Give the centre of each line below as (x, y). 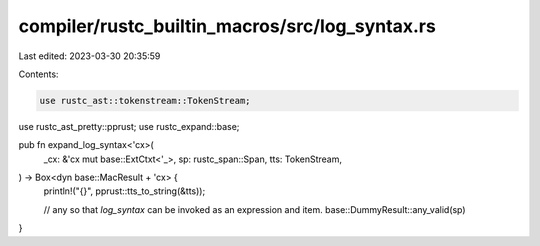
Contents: (38, 74)
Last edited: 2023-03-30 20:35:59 (89, 56)
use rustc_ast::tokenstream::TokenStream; (145, 100)
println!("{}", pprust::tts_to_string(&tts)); (124, 191)
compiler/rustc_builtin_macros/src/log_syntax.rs (227, 26)
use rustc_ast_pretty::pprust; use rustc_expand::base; (129, 126)
